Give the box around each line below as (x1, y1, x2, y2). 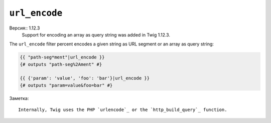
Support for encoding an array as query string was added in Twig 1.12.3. (22, 31, 171, 37)
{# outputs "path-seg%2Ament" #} (20, 61, 102, 67)
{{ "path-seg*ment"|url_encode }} (20, 54, 105, 60)
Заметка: (9, 95, 29, 101)
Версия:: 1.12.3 (9, 25, 40, 31)
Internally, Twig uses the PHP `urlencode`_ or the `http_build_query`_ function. (18, 107, 227, 112)
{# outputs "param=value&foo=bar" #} (20, 82, 113, 88)
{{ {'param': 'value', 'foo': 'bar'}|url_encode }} (20, 75, 150, 81)
